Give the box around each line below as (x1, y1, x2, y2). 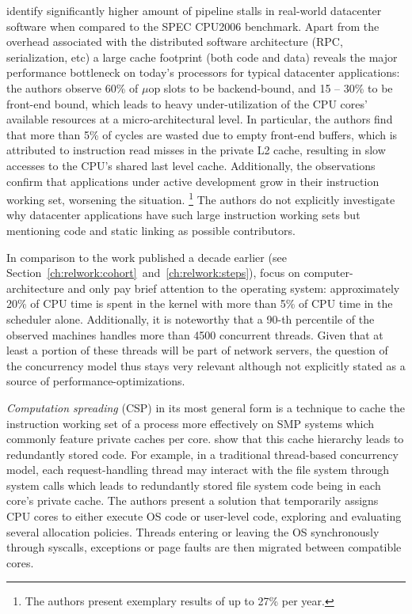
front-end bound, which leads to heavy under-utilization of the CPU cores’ (6, 95, 368, 112)
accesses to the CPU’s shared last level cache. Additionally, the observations (6, 157, 376, 173)
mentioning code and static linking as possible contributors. (6, 222, 296, 238)
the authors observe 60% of (6, 79, 139, 96)
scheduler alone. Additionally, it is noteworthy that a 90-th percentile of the (6, 310, 375, 327)
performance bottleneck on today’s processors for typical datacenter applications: (6, 64, 400, 81)
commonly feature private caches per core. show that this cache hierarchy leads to (6, 430, 404, 447)
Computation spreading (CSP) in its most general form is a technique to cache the (6, 399, 405, 415)
